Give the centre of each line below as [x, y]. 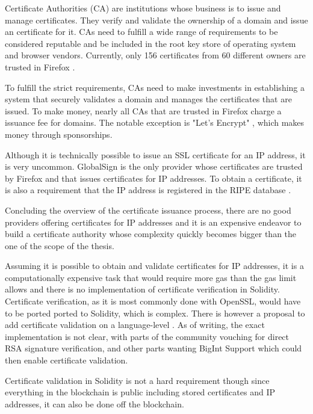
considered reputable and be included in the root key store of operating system [150, 43]
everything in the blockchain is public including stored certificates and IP [140, 392]
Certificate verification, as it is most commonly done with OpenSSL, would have [153, 301]
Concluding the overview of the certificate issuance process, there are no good [148, 210]
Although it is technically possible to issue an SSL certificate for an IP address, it [155, 154]
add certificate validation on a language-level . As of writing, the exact [135, 325]
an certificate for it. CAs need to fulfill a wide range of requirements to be [141, 32]
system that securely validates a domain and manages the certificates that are [148, 99]
